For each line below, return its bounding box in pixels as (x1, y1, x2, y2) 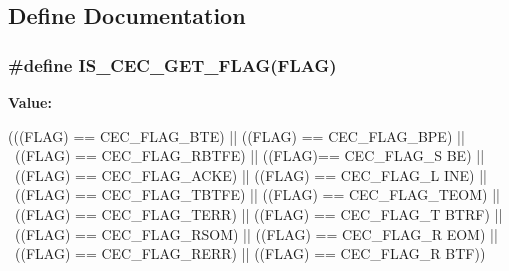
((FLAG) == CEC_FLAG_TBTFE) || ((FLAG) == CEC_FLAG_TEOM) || (14, 184, 500, 205)
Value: (8, 92, 52, 112)
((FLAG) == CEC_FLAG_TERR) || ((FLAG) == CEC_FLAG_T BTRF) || (14, 203, 503, 224)
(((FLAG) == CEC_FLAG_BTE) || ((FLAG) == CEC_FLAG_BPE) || (8, 125, 465, 146)
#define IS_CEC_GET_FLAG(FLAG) (8, 52, 337, 77)
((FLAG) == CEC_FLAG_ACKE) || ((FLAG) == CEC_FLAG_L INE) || (14, 164, 487, 185)
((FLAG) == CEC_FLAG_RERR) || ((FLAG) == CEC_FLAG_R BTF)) (14, 243, 486, 264)
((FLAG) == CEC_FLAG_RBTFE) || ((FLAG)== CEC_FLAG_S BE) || (14, 145, 485, 166)
